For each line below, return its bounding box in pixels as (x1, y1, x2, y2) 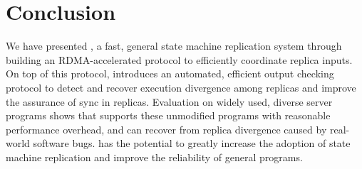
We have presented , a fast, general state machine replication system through (6, 38, 342, 53)
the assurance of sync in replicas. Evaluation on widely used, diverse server (6, 94, 333, 109)
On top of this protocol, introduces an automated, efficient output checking (6, 66, 334, 81)
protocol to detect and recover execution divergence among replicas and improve (6, 80, 356, 94)
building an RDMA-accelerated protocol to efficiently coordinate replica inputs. (6, 52, 353, 67)
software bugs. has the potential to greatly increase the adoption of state (33, 136, 351, 151)
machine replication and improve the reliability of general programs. (6, 149, 303, 164)
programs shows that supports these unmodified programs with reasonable (6, 108, 331, 123)
